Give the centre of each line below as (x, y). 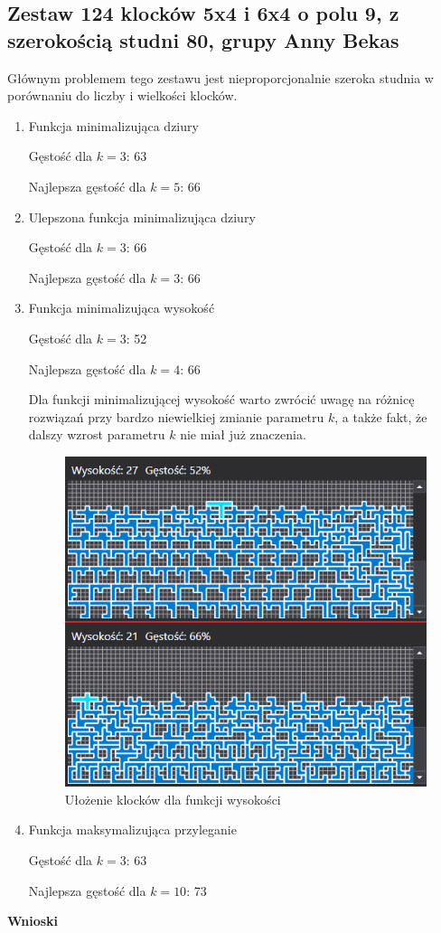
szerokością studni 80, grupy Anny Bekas (203, 39)
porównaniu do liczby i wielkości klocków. (122, 95)
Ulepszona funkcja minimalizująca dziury (142, 217)
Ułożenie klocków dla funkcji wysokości (173, 799)
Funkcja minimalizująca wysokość (122, 308)
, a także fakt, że (381, 416)
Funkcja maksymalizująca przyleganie (132, 829)
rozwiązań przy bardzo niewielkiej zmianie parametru (176, 416)
